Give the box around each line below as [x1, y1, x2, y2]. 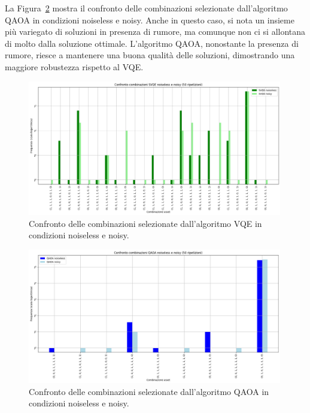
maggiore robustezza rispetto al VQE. [5, 60, 144, 73]
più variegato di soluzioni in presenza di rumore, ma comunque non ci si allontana [5, 25, 306, 38]
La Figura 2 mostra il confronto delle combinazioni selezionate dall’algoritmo [5, 2, 288, 14]
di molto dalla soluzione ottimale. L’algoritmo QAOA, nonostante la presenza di [5, 37, 299, 49]
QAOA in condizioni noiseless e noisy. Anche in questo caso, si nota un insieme [5, 13, 294, 26]
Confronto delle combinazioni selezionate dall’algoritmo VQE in [29, 217, 262, 229]
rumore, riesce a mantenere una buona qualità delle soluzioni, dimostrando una [5, 49, 295, 61]
